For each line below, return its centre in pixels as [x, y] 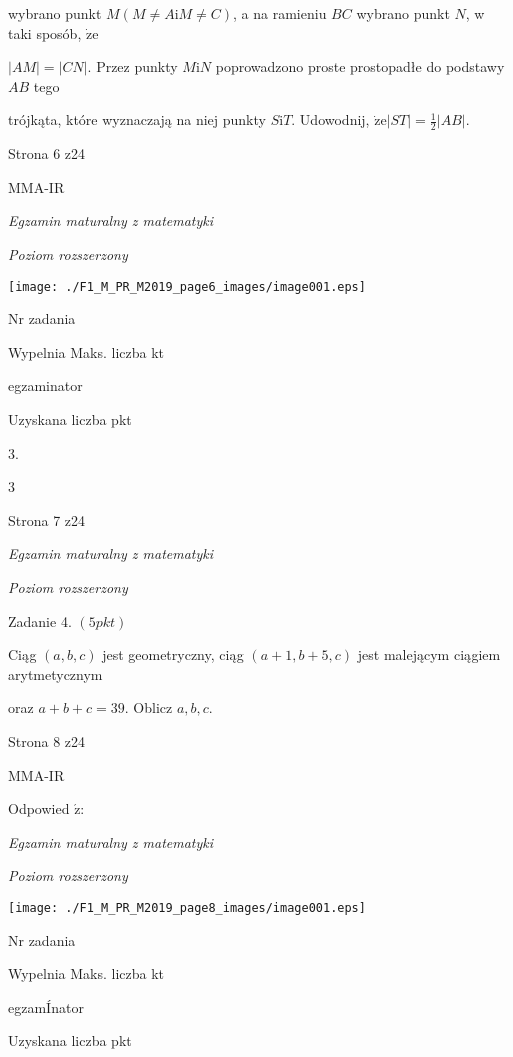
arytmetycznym [55, 673]
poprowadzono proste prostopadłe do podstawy [360, 66]
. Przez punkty [132, 66]
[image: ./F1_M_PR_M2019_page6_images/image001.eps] [187, 286]
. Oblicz [148, 707]
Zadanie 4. [40, 620]
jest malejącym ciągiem [429, 654]
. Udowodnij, [330, 119]
